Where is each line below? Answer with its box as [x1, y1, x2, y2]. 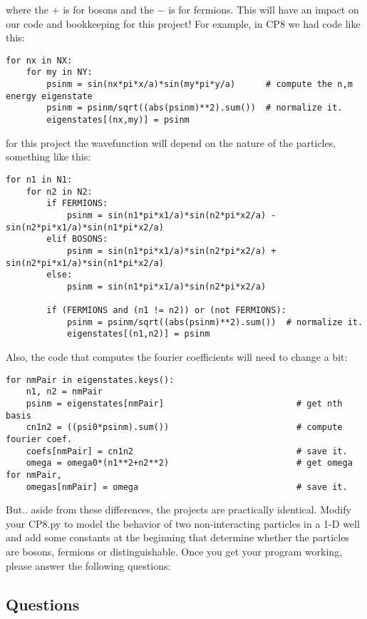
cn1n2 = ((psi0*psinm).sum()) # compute [26, 422, 343, 433]
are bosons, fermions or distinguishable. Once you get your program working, [6, 544, 343, 559]
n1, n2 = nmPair [26, 387, 103, 397]
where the [6, 2, 48, 16]
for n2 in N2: [26, 186, 93, 197]
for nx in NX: [6, 55, 73, 66]
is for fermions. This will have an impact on [168, 2, 359, 16]
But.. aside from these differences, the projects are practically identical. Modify [6, 502, 351, 517]
